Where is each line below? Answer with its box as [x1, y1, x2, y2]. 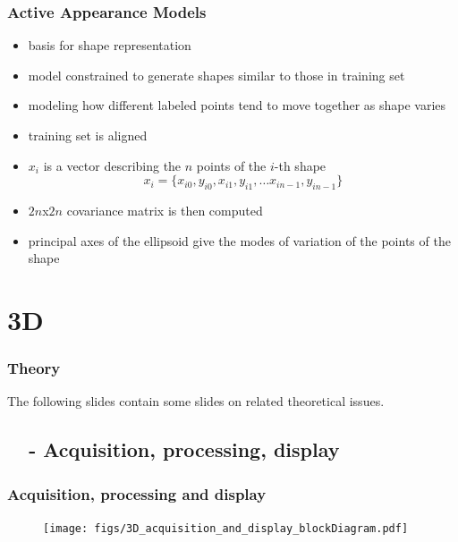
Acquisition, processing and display [7, 482, 267, 504]
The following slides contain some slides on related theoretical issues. [7, 392, 385, 411]
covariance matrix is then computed [66, 200, 263, 219]
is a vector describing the [43, 156, 182, 174]
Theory [7, 357, 61, 379]
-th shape [274, 156, 327, 174]
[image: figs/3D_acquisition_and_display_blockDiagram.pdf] [43, 521, 409, 535]
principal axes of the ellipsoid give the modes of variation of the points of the [28, 231, 451, 250]
